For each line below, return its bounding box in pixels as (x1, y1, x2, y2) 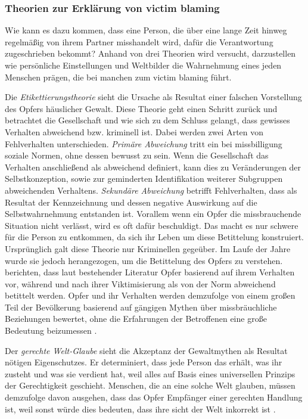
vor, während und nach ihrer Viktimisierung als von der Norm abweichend (5, 277, 276, 290)
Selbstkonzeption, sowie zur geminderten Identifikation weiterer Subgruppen (5, 172, 283, 185)
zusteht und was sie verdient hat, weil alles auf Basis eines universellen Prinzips (5, 367, 295, 380)
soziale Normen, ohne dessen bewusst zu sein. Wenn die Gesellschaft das (5, 149, 269, 162)
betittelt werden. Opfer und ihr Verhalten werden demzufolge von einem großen (5, 289, 295, 302)
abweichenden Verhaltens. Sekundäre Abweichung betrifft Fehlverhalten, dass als (5, 184, 297, 196)
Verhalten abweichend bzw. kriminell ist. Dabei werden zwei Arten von (5, 125, 264, 138)
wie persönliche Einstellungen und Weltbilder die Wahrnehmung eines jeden (5, 59, 282, 71)
